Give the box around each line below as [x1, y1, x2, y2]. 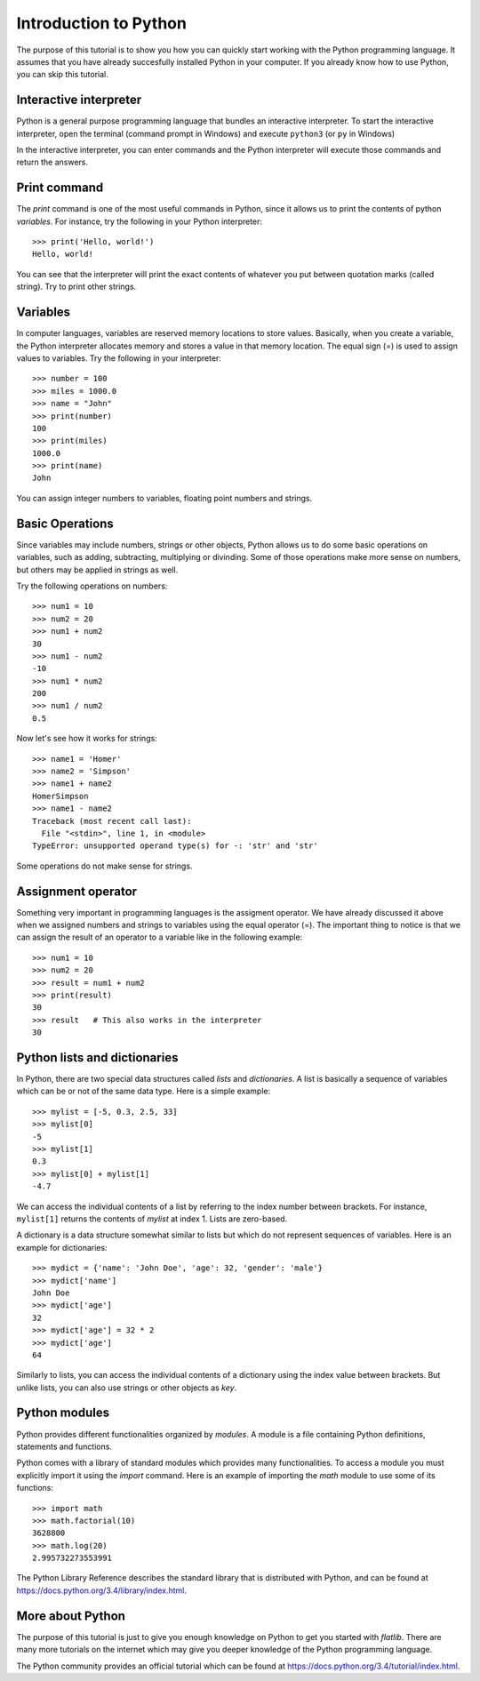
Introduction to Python [16, 13, 187, 33]
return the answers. [16, 156, 89, 168]
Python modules [16, 1405, 110, 1421]
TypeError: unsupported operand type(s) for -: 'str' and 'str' [32, 841, 319, 851]
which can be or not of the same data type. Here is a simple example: [16, 1085, 271, 1097]
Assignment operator [16, 884, 138, 899]
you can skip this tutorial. [16, 69, 108, 80]
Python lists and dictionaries [16, 1050, 179, 1065]
